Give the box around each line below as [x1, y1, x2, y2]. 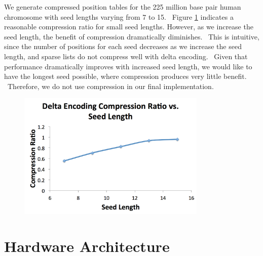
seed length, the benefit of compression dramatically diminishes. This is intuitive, [4, 31, 259, 41]
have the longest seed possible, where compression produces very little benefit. [4, 71, 247, 81]
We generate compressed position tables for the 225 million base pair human [4, 2, 241, 12]
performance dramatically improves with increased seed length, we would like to [4, 61, 252, 71]
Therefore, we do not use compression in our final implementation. [7, 80, 214, 91]
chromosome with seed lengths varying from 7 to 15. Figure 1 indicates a [4, 11, 234, 22]
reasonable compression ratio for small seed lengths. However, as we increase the [4, 21, 253, 32]
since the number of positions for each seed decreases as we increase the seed [4, 41, 242, 52]
